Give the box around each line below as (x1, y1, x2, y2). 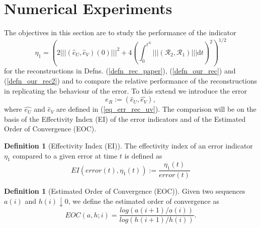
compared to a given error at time (13, 150, 118, 161)
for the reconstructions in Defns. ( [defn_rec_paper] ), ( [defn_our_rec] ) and (4, 65, 236, 76)
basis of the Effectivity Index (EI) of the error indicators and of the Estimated (4, 113, 246, 124)
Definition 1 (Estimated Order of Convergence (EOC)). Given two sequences (4, 186, 245, 196)
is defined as (124, 150, 162, 161)
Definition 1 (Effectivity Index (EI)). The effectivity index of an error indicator (4, 140, 253, 151)
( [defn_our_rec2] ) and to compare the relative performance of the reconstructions (4, 75, 257, 86)
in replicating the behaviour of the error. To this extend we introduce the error (4, 85, 247, 96)
